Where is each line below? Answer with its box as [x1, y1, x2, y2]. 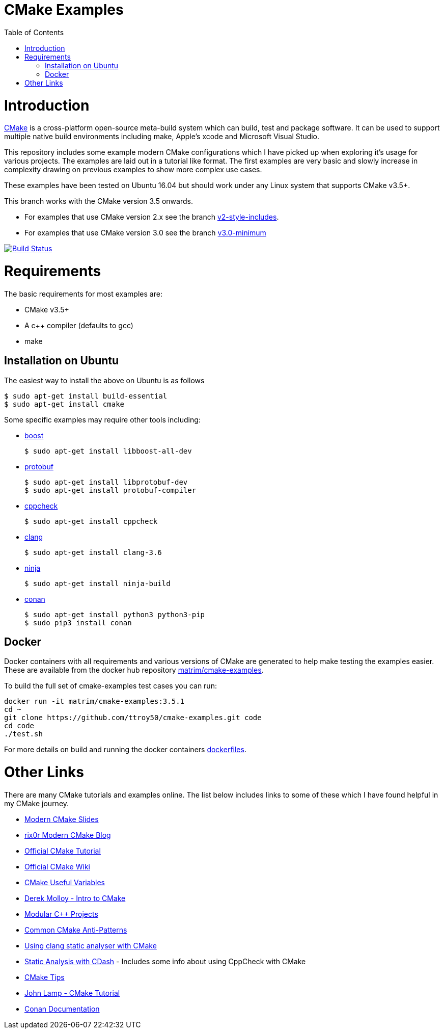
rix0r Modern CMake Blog [24, 830, 111, 839]
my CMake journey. [4, 799, 69, 808]
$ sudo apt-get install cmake [4, 400, 125, 408]
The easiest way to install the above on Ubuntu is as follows [4, 376, 205, 385]
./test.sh [4, 730, 43, 738]
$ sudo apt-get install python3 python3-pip [24, 610, 205, 619]
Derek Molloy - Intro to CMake [24, 893, 126, 903]
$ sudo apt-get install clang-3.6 [24, 548, 162, 557]
